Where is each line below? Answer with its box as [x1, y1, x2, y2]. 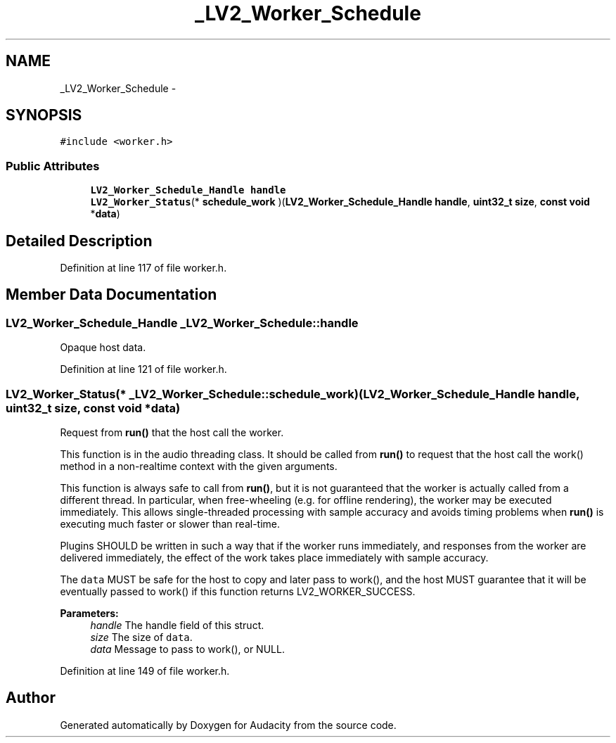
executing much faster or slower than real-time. [60, 518, 281, 530]
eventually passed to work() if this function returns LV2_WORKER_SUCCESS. [60, 585, 416, 597]
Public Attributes [6, 158, 100, 173]
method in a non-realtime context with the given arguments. [60, 460, 338, 472]
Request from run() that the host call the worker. [60, 426, 284, 438]
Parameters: [60, 607, 119, 619]
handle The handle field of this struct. [90, 619, 264, 631]
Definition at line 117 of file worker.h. [60, 262, 227, 274]
